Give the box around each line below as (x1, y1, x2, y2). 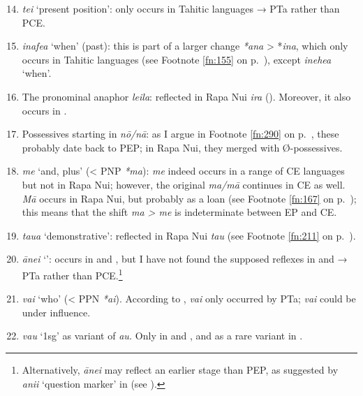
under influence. (22, 305, 91, 319)
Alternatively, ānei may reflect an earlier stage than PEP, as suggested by (22, 362, 339, 376)
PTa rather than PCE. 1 (22, 265, 123, 282)
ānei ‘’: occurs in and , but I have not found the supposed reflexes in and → (22, 251, 348, 266)
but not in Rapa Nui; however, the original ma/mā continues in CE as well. (22, 177, 346, 191)
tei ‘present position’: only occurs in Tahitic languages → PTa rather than (22, 1, 340, 15)
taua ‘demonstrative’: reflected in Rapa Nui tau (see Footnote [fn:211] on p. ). (22, 228, 356, 242)
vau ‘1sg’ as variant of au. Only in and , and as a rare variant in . (22, 328, 303, 343)
